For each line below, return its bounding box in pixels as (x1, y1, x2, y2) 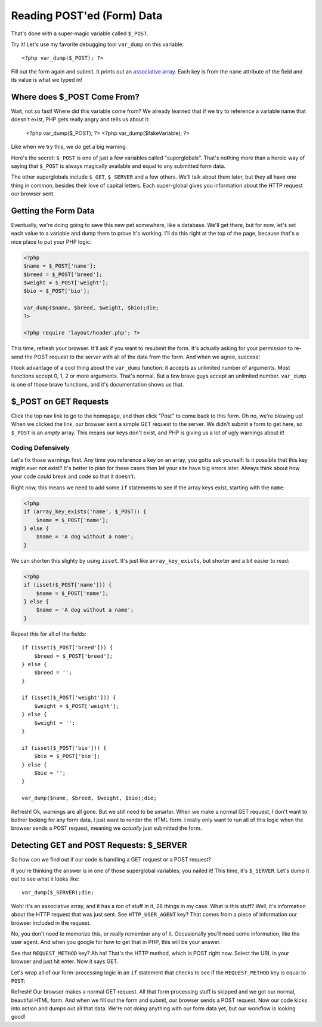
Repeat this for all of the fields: (11, 630, 86, 637)
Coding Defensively (11, 444, 70, 452)
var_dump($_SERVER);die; (21, 889, 94, 896)
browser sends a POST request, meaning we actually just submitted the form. (11, 824, 202, 832)
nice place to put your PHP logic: (11, 238, 92, 245)
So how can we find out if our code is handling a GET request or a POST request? (11, 856, 211, 863)
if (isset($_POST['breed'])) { (21, 644, 113, 651)
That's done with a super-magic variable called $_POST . (11, 30, 149, 37)
